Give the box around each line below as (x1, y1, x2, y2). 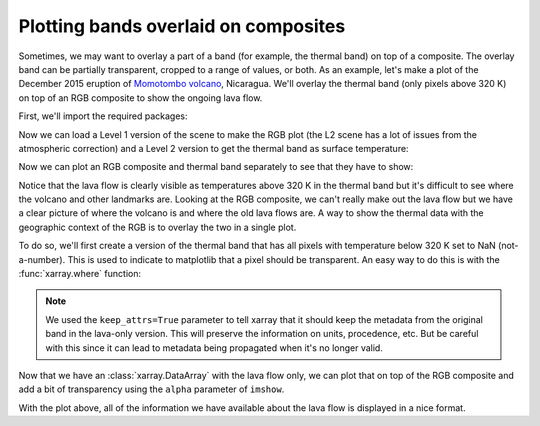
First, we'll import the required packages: (18, 110, 188, 122)
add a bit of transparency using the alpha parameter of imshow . (18, 383, 285, 395)
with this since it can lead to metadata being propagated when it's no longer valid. (45, 341, 384, 354)
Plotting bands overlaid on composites (18, 15, 346, 37)
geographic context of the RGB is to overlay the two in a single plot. (18, 221, 297, 233)
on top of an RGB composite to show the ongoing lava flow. (18, 91, 263, 104)
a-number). (18, 253, 66, 265)
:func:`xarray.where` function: (18, 268, 142, 280)
